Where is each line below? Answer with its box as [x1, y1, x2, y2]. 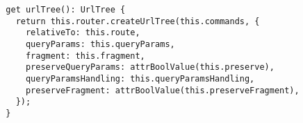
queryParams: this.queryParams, [25, 39, 175, 49]
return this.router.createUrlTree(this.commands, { [15, 16, 260, 26]
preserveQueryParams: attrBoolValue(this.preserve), [25, 62, 275, 73]
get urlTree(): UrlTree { [6, 5, 126, 15]
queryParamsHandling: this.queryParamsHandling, [25, 73, 255, 84]
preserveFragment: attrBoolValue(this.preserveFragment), [25, 85, 300, 95]
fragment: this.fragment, [25, 50, 145, 61]
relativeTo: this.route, [25, 28, 140, 38]
